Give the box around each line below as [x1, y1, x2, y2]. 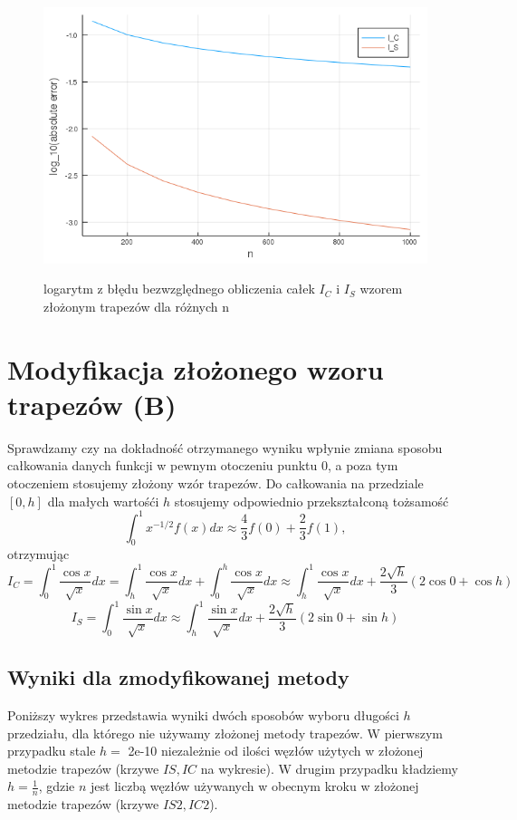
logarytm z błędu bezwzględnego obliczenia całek [43, 279, 315, 298]
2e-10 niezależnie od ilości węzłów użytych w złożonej [128, 741, 424, 760]
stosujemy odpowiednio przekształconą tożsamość [174, 491, 449, 510]
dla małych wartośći [47, 491, 159, 510]
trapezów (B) [7, 385, 177, 422]
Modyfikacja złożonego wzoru [7, 350, 384, 387]
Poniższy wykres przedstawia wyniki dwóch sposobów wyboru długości [7, 705, 399, 724]
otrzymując [7, 545, 70, 564]
